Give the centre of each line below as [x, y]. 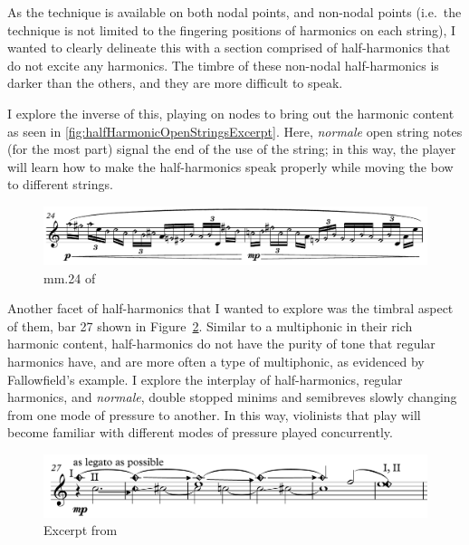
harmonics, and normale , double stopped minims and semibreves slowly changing [232, 397]
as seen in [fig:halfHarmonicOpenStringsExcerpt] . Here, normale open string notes [235, 131]
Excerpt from [81, 530]
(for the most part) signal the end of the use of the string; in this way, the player [232, 149]
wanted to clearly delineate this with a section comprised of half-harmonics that [229, 48]
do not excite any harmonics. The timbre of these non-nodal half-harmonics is [223, 65]
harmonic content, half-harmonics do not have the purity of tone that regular [221, 344]
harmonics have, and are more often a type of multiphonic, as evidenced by [216, 361]
